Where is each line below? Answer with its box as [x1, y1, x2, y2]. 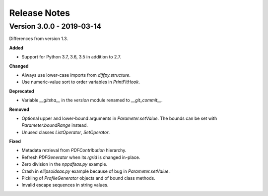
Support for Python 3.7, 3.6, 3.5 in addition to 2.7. [21, 54, 122, 60]
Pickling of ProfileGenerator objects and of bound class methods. [21, 175, 156, 181]
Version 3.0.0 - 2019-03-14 [9, 22, 102, 31]
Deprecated [9, 88, 34, 94]
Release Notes [9, 7, 70, 18]
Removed [9, 106, 29, 112]
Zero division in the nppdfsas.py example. [21, 161, 108, 167]
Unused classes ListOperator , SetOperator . [21, 129, 110, 135]
